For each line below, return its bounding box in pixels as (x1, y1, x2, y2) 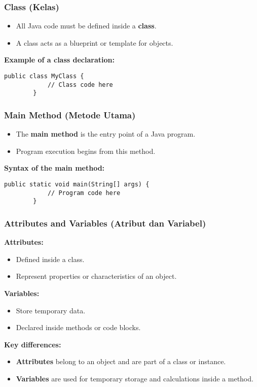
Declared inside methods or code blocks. (16, 322, 141, 333)
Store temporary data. (16, 305, 86, 315)
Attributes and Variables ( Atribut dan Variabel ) (4, 216, 206, 229)
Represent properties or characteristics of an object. (16, 271, 177, 281)
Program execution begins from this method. (16, 145, 156, 156)
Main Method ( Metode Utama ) (4, 108, 136, 121)
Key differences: (4, 339, 61, 349)
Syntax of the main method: (4, 163, 105, 173)
